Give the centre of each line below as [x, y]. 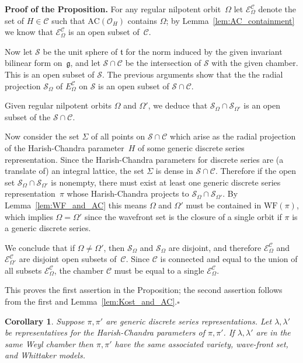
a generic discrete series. [48, 228]
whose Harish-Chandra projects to [128, 193]
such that [68, 20]
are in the [273, 332]
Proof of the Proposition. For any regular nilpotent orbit [113, 9]
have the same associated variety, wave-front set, [201, 343]
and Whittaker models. [45, 355]
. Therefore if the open [256, 171]
